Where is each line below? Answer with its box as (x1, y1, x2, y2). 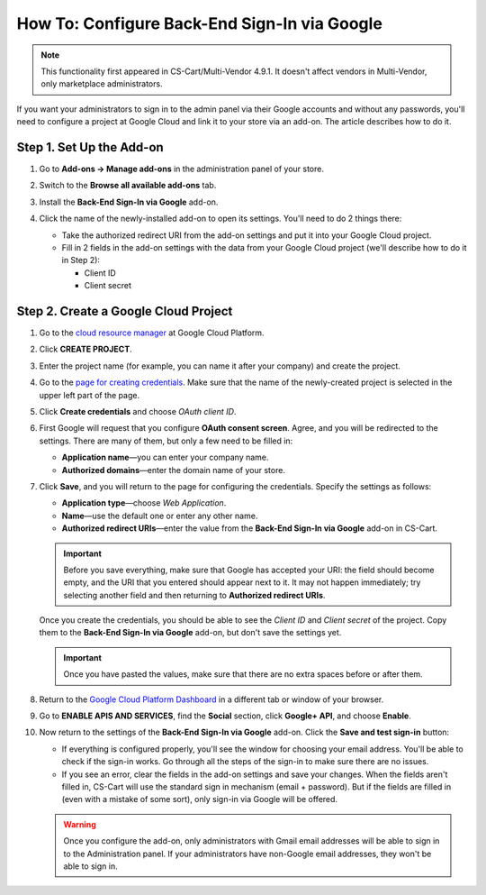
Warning (63, 818, 96, 829)
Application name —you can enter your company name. (61, 452, 269, 463)
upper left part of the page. (39, 389, 139, 400)
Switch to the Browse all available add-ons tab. (39, 180, 217, 191)
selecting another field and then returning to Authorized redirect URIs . (63, 589, 326, 600)
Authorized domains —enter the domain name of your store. (61, 464, 285, 475)
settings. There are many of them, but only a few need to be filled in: (39, 435, 293, 446)
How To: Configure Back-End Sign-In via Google (16, 14, 382, 33)
